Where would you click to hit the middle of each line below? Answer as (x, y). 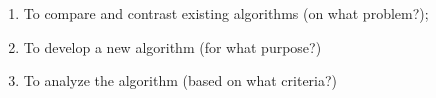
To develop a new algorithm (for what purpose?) (172, 46)
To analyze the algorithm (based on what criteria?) (180, 80)
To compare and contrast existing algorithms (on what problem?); (226, 13)
